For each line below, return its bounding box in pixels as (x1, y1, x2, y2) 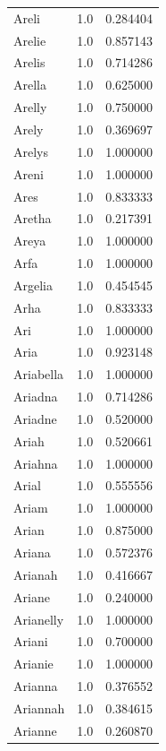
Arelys (13, 142, 49, 160)
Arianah (13, 565, 58, 583)
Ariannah (13, 698, 65, 717)
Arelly (13, 98, 47, 117)
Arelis (13, 53, 46, 72)
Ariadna (13, 387, 58, 406)
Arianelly (13, 609, 64, 628)
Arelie (13, 30, 46, 49)
